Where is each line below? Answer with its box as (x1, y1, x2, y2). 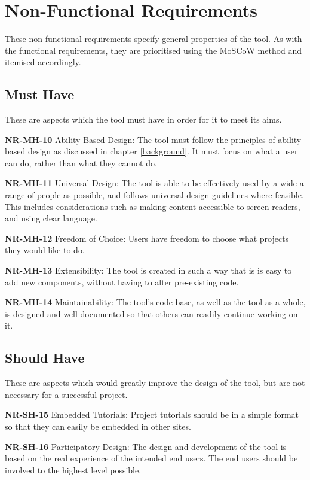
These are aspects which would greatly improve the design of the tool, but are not (5, 376, 305, 389)
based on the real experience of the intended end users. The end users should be (5, 452, 298, 464)
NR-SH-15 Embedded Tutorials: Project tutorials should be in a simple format (5, 408, 299, 421)
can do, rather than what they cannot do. (5, 156, 157, 169)
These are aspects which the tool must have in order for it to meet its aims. (5, 113, 282, 126)
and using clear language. (5, 212, 97, 224)
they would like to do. (5, 244, 85, 256)
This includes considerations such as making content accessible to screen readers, (5, 200, 300, 212)
